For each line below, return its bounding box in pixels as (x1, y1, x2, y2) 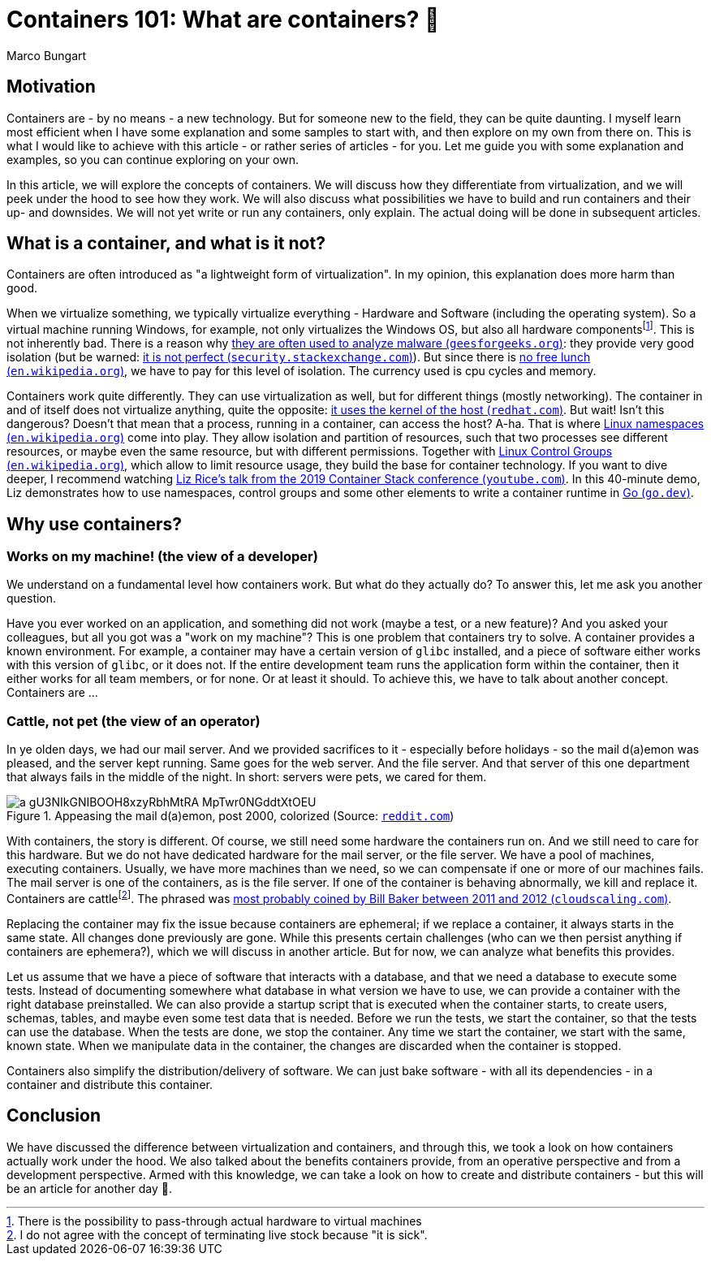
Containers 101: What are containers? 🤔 (6, 6, 440, 33)
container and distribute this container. (6, 1077, 213, 1091)
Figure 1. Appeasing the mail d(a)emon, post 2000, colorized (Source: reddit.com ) (6, 809, 455, 823)
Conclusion (6, 1105, 101, 1126)
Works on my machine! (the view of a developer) (6, 547, 318, 564)
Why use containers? (6, 513, 183, 534)
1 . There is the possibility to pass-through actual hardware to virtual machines (6, 1213, 422, 1228)
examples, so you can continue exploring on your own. (6, 152, 299, 166)
